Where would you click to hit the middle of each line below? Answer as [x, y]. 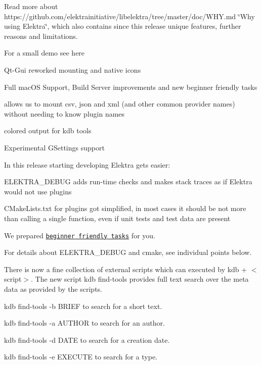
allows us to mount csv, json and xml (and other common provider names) [120, 104]
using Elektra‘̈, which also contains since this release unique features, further [123, 26]
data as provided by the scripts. [53, 289]
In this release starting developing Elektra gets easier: [87, 164]
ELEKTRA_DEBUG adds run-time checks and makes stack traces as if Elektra [128, 181]
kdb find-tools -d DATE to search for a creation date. [87, 340]
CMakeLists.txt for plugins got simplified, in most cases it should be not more [125, 208]
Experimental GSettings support [54, 147]
